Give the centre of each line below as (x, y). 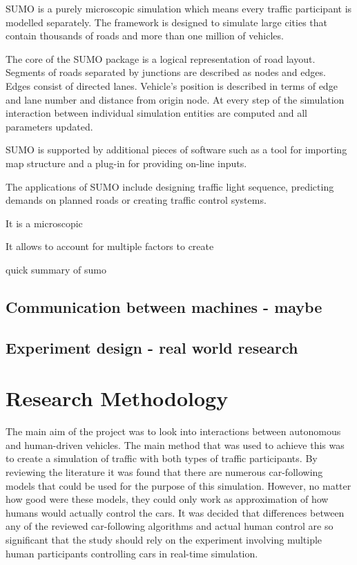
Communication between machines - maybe (164, 306)
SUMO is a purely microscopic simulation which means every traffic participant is (179, 8)
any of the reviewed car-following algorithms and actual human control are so (170, 526)
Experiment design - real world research (152, 347)
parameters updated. (49, 126)
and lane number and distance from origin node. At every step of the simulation (175, 99)
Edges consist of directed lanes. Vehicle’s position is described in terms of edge (172, 85)
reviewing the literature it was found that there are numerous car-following (164, 471)
